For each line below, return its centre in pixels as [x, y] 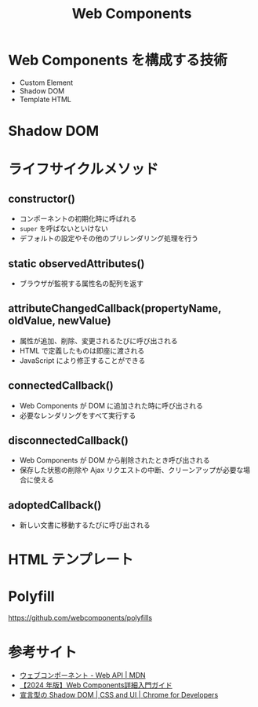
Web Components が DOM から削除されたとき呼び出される [114, 460]
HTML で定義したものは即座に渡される [82, 350]
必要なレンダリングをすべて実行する [78, 415]
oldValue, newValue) [60, 321]
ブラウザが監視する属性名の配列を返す [81, 283]
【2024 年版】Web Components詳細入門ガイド [96, 685]
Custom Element [46, 82]
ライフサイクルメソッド [84, 169]
